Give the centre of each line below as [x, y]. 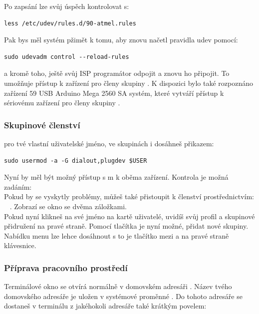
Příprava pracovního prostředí [66, 267]
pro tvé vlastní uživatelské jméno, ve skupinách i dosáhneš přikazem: [109, 143]
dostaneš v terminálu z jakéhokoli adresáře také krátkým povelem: [105, 306]
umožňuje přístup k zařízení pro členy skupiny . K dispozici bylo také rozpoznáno [129, 83]
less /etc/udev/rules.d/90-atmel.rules [70, 23]
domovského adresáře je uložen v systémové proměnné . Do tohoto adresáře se [123, 296]
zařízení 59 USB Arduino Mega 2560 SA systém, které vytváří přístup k [114, 93]
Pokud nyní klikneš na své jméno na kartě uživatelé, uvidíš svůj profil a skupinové [129, 216]
